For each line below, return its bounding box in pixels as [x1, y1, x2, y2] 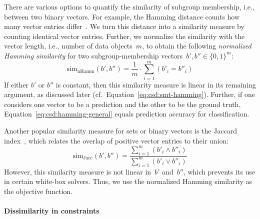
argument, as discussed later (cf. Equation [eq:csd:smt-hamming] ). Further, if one [4, 89, 255, 99]
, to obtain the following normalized [142, 40, 251, 51]
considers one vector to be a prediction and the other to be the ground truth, [4, 98, 241, 109]
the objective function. [4, 185, 73, 196]
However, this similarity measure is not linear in [4, 166, 151, 176]
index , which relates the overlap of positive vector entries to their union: [4, 135, 229, 145]
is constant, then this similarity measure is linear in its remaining [55, 79, 256, 89]
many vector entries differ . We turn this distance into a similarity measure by [4, 21, 244, 31]
